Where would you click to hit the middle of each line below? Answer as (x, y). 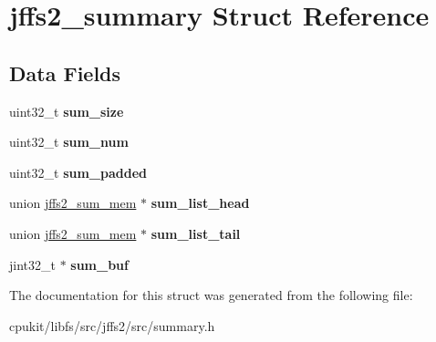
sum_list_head (200, 203)
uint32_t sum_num (69, 142)
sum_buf (99, 264)
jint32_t (32, 264)
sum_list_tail (196, 233)
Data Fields (65, 73)
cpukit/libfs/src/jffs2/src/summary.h (112, 325)
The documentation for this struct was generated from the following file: (211, 295)
